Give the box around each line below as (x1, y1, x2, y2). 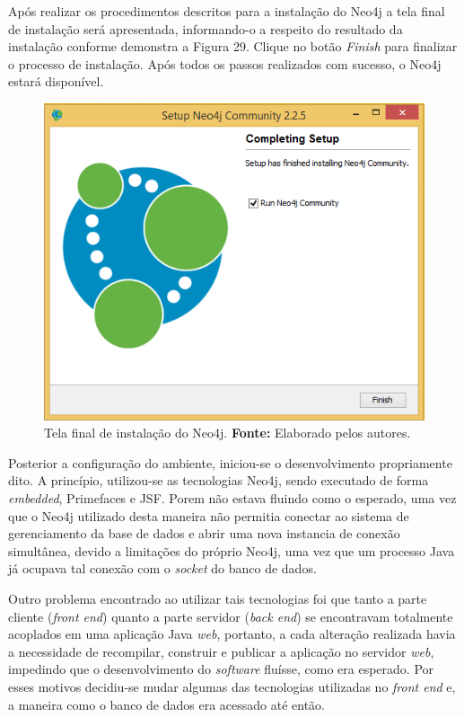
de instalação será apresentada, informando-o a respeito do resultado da (8, 19, 403, 38)
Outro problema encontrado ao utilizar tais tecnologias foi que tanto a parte (8, 589, 427, 607)
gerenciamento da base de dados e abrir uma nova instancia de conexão (8, 524, 400, 543)
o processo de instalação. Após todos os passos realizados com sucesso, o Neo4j (8, 54, 442, 73)
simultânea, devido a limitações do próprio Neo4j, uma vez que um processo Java (8, 541, 455, 560)
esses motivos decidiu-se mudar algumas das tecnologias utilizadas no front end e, (8, 677, 456, 695)
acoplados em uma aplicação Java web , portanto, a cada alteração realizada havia (8, 624, 456, 643)
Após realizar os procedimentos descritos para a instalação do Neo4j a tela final (8, 2, 445, 20)
